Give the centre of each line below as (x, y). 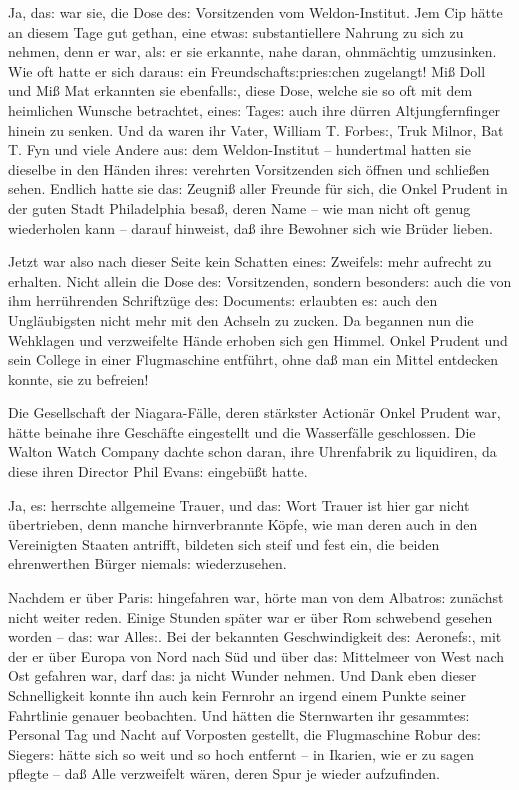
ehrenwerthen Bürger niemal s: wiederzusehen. (147, 563)
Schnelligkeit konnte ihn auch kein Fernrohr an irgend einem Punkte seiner (237, 695)
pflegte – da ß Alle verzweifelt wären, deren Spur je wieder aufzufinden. (224, 773)
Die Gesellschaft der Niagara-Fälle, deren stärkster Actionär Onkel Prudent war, (254, 412)
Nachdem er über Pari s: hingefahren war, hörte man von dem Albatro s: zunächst (256, 597)
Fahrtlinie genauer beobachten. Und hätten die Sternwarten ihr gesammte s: (239, 714)
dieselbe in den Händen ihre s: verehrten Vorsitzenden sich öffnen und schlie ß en (249, 168)
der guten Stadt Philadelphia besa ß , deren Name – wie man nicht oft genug (239, 207)
